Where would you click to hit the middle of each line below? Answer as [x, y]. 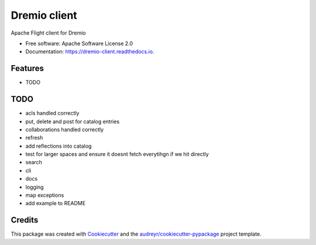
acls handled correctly [52, 113]
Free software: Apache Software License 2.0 [79, 43]
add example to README [56, 203]
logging [35, 187]
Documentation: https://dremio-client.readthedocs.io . [90, 52]
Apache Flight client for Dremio [48, 33]
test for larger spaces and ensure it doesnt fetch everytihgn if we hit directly [117, 154]
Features [27, 68]
